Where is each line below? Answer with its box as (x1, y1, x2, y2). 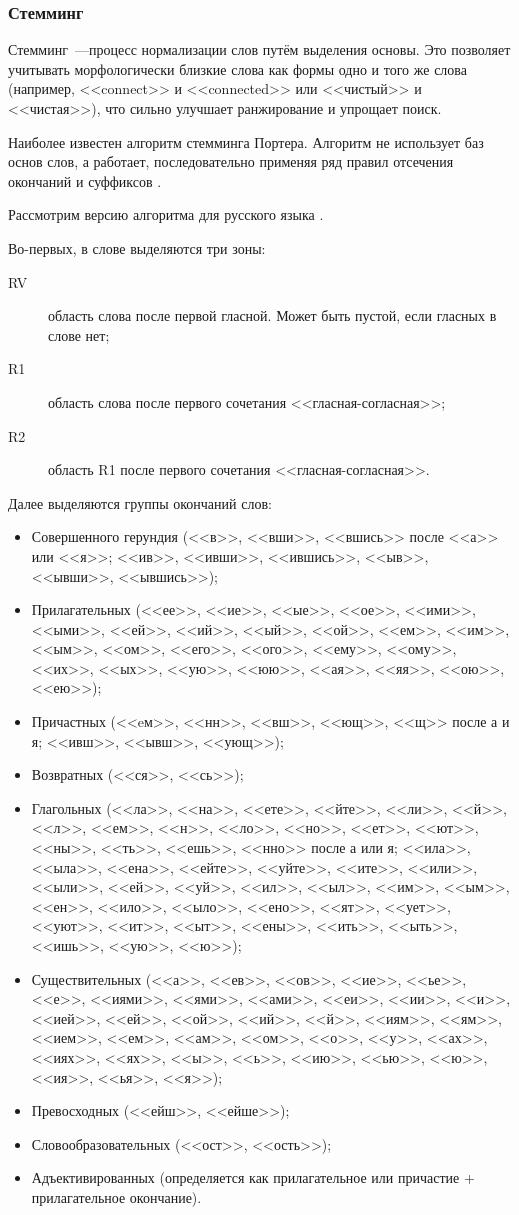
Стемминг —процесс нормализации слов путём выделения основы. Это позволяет (8, 39, 511, 60)
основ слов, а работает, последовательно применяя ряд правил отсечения (8, 151, 454, 172)
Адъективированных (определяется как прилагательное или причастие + (31, 1167, 475, 1188)
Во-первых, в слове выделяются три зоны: (8, 237, 266, 258)
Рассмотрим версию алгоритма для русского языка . (8, 204, 324, 225)
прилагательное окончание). (31, 1186, 202, 1207)
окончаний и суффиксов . (8, 170, 162, 191)
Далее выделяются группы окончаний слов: (8, 492, 272, 513)
